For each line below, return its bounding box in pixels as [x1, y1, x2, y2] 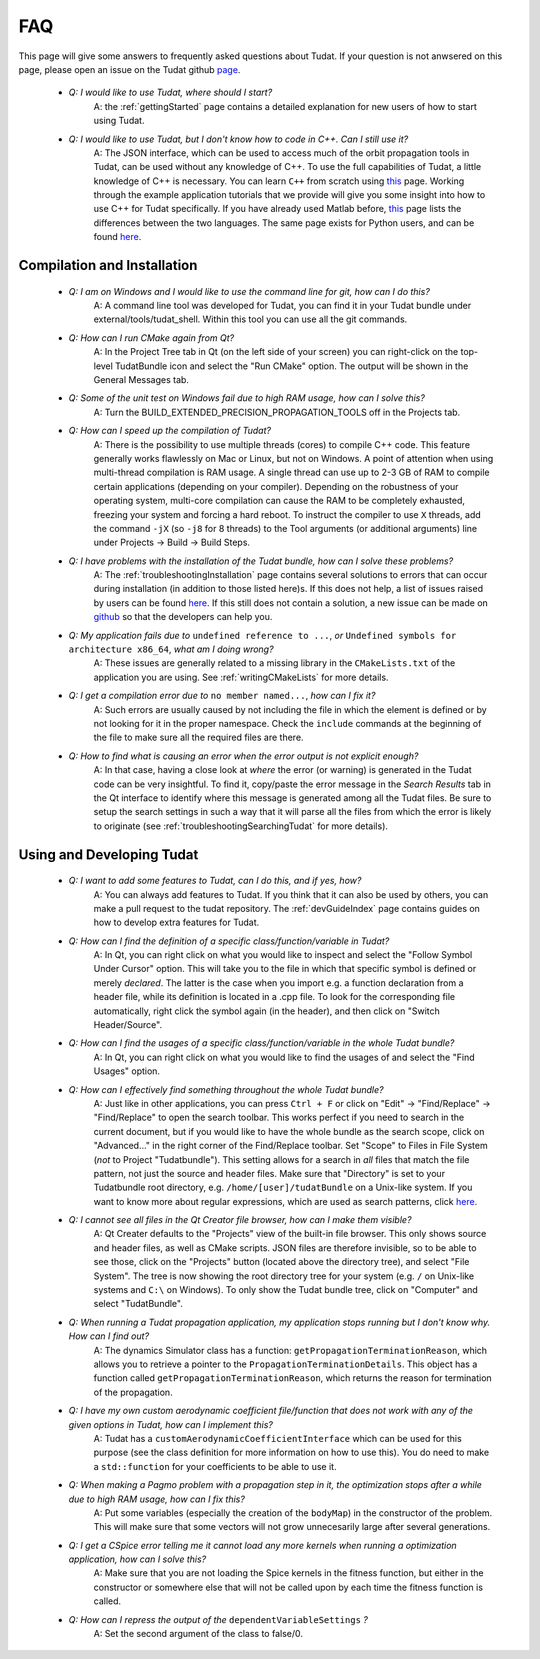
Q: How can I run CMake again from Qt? [68, 331, 235, 344]
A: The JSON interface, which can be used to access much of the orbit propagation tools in [93, 146, 470, 159]
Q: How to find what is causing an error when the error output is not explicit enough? [68, 750, 419, 762]
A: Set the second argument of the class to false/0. [93, 1628, 304, 1640]
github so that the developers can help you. [93, 611, 273, 623]
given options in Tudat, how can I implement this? [68, 1418, 274, 1430]
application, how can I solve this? [68, 1553, 207, 1565]
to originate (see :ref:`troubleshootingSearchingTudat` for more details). [93, 820, 389, 832]
